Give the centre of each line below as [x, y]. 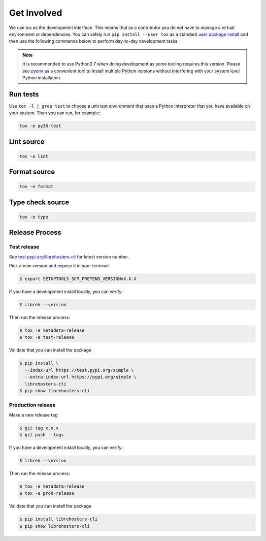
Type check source [39, 202]
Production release [33, 405]
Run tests [24, 94]
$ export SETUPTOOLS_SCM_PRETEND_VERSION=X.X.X [78, 279]
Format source [32, 172]
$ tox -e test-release [47, 337]
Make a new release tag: [34, 415]
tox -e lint [34, 156]
